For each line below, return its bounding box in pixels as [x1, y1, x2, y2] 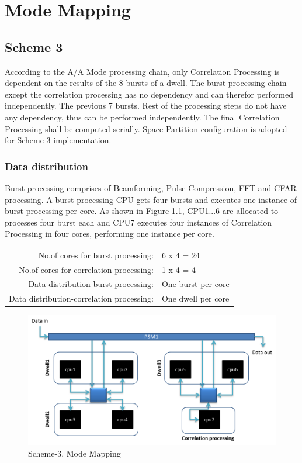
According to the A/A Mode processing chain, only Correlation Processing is [5, 65, 280, 77]
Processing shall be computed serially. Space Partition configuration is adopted [5, 122, 287, 134]
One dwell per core [161, 292, 230, 305]
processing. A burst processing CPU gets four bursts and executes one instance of [5, 193, 297, 205]
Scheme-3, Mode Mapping [28, 447, 121, 459]
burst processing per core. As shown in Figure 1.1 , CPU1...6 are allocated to [5, 205, 279, 217]
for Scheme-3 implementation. [5, 134, 112, 146]
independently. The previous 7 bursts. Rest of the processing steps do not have [5, 99, 287, 112]
